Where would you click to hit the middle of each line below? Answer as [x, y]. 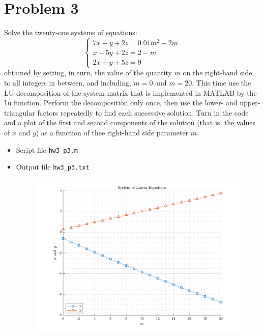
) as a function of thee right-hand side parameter [112, 133]
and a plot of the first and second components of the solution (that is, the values [130, 122]
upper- [250, 103]
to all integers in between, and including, [68, 82]
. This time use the [222, 82]
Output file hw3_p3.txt [53, 167]
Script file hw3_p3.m [47, 149]
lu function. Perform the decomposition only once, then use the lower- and [121, 103]
